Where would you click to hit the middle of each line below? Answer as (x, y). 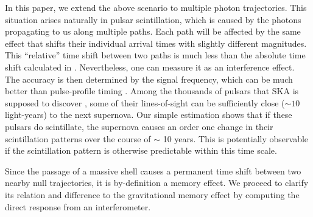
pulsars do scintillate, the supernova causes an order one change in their (139, 126)
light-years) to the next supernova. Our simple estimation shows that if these (149, 115)
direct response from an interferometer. (78, 206)
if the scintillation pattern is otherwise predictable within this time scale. (141, 150)
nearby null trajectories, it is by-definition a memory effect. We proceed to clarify (157, 183)
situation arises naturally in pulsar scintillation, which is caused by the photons (153, 19)
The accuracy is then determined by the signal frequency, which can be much (149, 79)
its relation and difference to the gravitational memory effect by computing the (152, 194)
